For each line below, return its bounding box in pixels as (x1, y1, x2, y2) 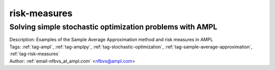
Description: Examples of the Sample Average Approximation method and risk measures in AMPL (9, 37, 213, 43)
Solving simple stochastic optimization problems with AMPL (9, 22, 217, 31)
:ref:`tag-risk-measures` (9, 51, 60, 57)
